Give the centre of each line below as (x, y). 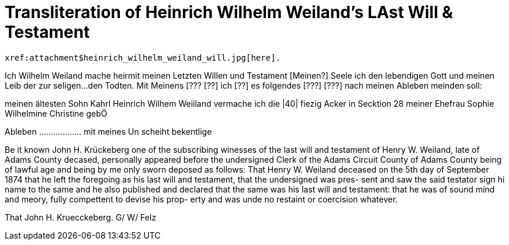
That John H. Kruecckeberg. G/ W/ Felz (81, 217)
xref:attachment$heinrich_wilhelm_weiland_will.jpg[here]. (143, 57)
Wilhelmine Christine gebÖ (56, 113)
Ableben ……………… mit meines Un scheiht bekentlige (108, 131)
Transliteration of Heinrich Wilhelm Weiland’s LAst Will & (229, 12)
